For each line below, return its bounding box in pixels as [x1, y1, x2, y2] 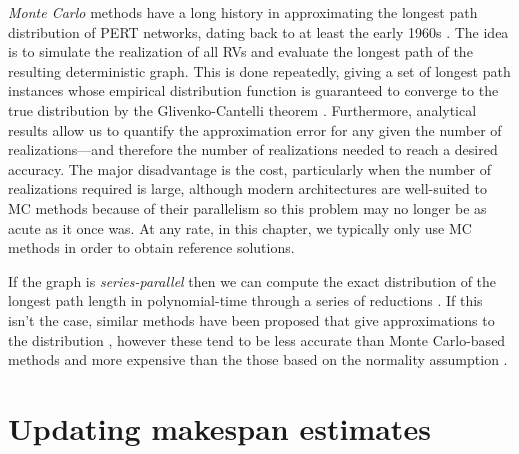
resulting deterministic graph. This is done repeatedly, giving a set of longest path [8, 60, 511, 81]
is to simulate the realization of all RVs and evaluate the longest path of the [8, 41, 473, 62]
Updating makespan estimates [8, 407, 431, 448]
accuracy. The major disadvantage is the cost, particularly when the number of [8, 158, 492, 179]
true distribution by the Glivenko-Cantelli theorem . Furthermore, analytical [8, 99, 477, 120]
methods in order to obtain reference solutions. [8, 237, 295, 258]
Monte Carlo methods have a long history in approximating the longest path [8, 2, 478, 22]
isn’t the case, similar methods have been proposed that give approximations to [8, 309, 495, 330]
